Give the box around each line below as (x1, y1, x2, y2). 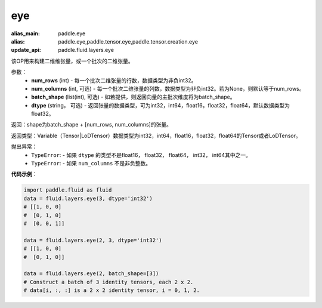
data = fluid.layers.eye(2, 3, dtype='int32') (23, 236, 162, 244)
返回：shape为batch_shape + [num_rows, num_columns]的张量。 (11, 121, 172, 128)
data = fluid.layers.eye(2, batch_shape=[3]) (23, 270, 159, 277)
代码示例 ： (11, 171, 38, 178)
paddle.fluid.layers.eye (58, 47, 114, 54)
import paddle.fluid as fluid (23, 187, 112, 193)
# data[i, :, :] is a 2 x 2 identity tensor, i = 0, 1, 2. (23, 287, 200, 294)
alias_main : (11, 30, 40, 37)
